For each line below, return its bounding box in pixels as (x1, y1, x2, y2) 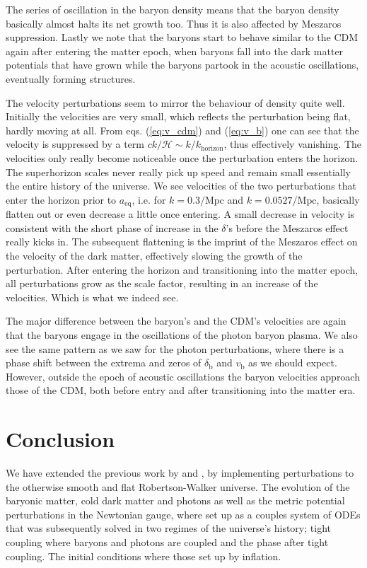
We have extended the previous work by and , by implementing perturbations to (6, 465, 354, 480)
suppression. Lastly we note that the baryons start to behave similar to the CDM (6, 30, 359, 45)
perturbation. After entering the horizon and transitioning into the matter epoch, (6, 262, 359, 277)
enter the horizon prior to (6, 192, 117, 207)
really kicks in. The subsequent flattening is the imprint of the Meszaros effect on (6, 234, 358, 249)
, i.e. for (132, 192, 166, 207)
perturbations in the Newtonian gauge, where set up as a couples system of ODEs (6, 506, 361, 521)
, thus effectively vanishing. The (223, 137, 362, 151)
